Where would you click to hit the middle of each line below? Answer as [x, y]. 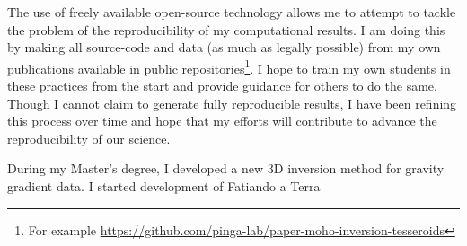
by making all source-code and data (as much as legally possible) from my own [224, 47]
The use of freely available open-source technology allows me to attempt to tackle [232, 12]
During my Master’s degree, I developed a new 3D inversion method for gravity [226, 168]
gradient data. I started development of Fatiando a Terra [164, 186]
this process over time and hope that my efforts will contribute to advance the [222, 121]
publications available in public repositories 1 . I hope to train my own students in [229, 66]
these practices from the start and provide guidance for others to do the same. [222, 86]
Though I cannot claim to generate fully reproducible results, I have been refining [232, 103]
